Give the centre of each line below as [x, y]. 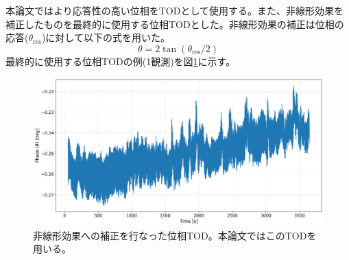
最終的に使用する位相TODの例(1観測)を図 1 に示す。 [121, 61]
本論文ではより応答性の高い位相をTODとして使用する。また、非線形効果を [174, 10]
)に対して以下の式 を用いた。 [106, 37]
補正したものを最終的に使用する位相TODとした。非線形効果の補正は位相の [175, 24]
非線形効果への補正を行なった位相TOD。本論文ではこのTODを [175, 235]
